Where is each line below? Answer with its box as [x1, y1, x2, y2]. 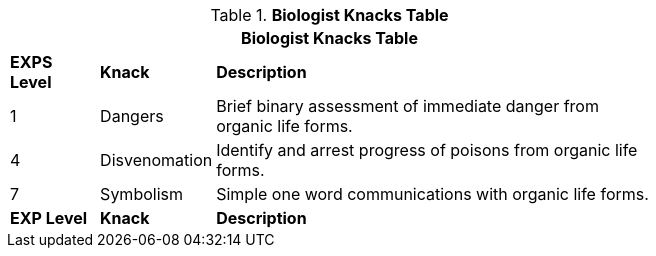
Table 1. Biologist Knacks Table [210, 5, 449, 25]
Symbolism [100, 184, 183, 204]
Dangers [100, 106, 164, 126]
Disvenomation [100, 150, 213, 170]
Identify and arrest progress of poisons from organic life [216, 140, 638, 160]
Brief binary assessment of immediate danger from [216, 96, 599, 116]
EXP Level [10, 208, 88, 228]
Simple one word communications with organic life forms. [216, 184, 649, 204]
